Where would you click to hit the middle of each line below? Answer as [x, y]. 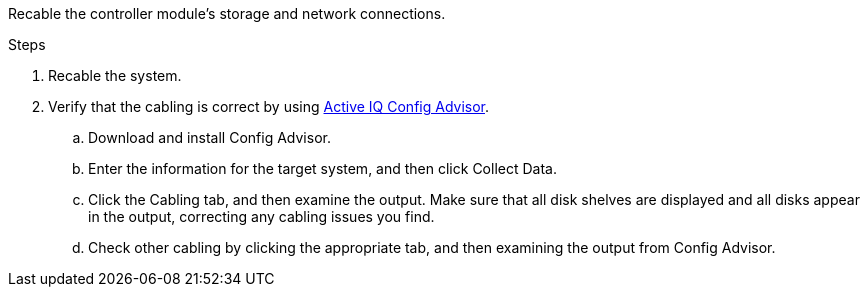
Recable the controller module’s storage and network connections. [227, 13]
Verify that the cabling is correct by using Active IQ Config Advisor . [269, 106]
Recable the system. [115, 75]
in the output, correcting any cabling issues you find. [261, 216]
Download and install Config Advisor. [209, 137]
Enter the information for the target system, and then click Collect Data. [322, 168]
